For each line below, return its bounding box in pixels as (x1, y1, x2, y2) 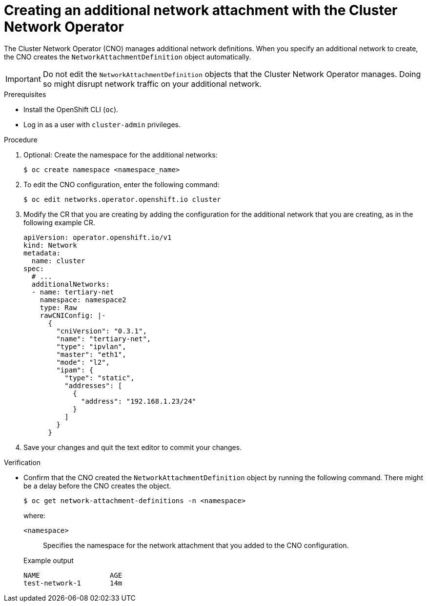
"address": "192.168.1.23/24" (81, 397, 197, 405)
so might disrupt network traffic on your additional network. (42, 78, 262, 89)
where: (23, 511, 46, 520)
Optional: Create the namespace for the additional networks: (23, 150, 218, 159)
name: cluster (31, 256, 85, 265)
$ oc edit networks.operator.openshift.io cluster (23, 195, 221, 203)
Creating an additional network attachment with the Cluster (4, 2, 398, 19)
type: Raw (40, 303, 77, 312)
